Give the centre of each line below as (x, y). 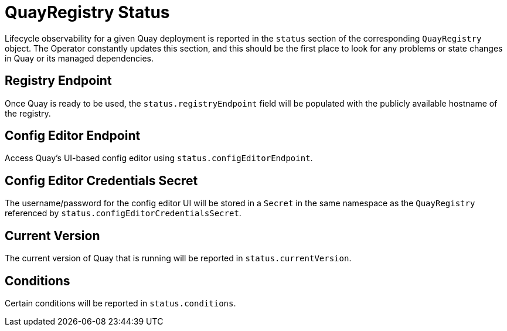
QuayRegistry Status (87, 12)
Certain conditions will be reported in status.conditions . (120, 303)
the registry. (28, 113)
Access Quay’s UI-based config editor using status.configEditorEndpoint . (159, 158)
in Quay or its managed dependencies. (79, 58)
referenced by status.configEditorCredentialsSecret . (123, 213)
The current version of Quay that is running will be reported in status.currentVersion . (178, 258)
